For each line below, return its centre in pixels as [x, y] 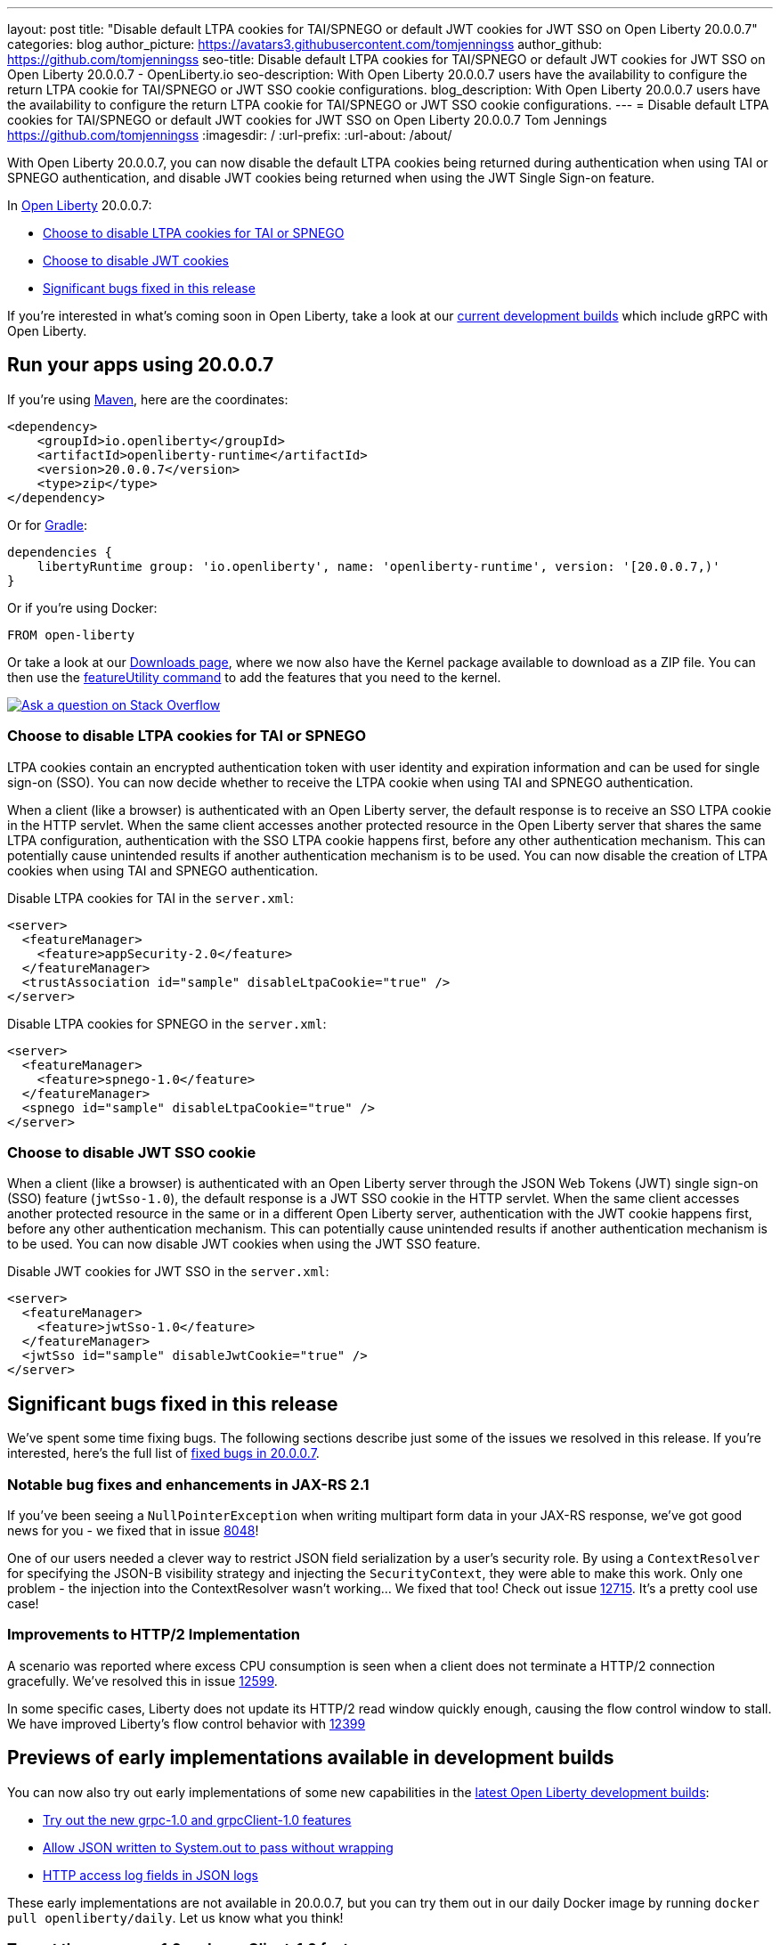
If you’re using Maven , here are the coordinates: [148, 399]
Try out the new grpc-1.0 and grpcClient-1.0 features [197, 1819]
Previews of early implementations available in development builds [311, 1758]
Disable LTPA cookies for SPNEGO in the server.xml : [167, 1023]
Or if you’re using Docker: [82, 607]
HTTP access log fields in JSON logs [150, 1875]
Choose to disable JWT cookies [136, 260]
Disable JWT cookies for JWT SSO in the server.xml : [168, 1272]
